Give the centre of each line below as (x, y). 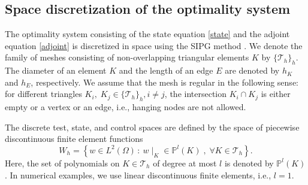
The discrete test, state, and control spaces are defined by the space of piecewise (152, 127)
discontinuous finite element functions (74, 139)
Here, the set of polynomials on (62, 163)
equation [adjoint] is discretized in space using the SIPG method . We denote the (154, 45)
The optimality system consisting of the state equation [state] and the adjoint (147, 34)
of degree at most (185, 163)
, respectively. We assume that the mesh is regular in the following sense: (164, 82)
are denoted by (252, 70)
